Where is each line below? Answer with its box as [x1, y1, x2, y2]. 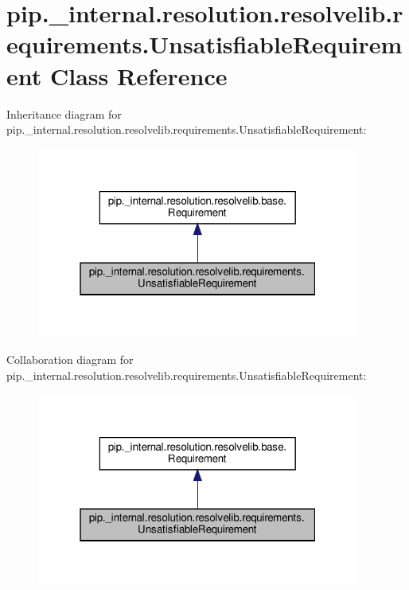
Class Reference [49, 59, 228, 92]
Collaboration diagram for [6, 351, 134, 368]
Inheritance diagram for [6, 105, 122, 122]
